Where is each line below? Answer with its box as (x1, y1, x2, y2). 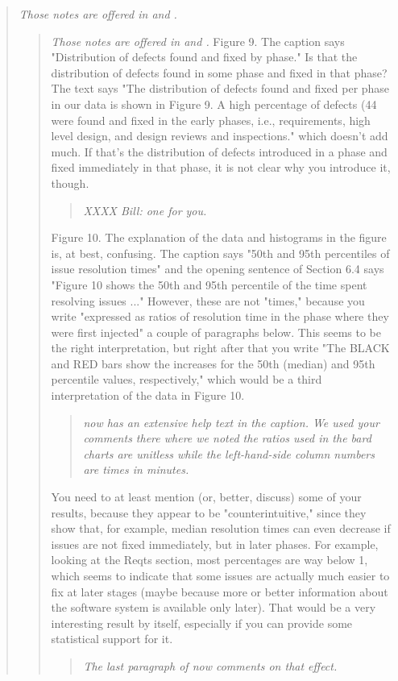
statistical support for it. (51, 630, 173, 647)
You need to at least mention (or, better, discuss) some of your (51, 488, 362, 505)
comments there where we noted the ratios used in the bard (83, 430, 371, 446)
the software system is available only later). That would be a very (51, 599, 376, 616)
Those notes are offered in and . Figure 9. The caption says (51, 32, 345, 49)
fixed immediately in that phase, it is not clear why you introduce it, (51, 159, 391, 176)
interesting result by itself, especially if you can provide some (51, 614, 353, 631)
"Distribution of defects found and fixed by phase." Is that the (51, 48, 358, 65)
